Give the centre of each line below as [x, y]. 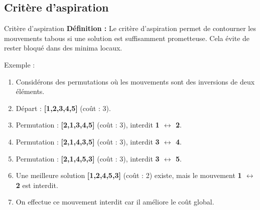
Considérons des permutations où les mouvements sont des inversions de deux [135, 81]
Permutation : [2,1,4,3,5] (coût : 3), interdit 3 [88, 141]
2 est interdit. [37, 185]
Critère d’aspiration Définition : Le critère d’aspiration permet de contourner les [130, 28]
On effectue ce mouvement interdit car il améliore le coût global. [115, 202]
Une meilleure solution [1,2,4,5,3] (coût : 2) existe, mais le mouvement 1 [129, 175]
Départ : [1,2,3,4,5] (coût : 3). [63, 108]
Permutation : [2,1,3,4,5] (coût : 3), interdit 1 [88, 125]
